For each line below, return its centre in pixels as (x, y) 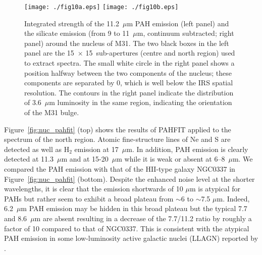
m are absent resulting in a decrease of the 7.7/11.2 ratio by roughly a (143, 218)
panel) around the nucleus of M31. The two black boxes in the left (127, 43)
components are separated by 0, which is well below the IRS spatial (129, 83)
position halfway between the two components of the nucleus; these (128, 72)
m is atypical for (215, 189)
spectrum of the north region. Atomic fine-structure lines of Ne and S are (117, 139)
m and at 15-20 (85, 159)
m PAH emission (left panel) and (178, 23)
